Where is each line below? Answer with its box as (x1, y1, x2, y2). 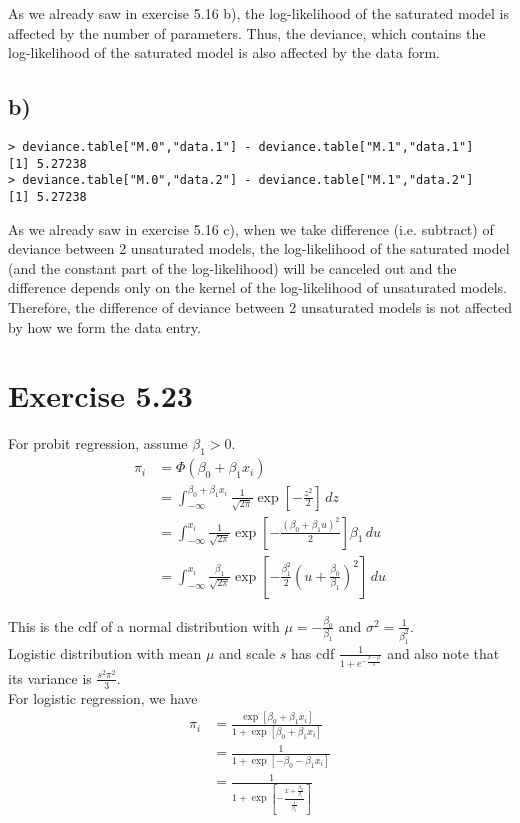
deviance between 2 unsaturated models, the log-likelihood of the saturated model (8, 238, 510, 259)
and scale (219, 642, 276, 663)
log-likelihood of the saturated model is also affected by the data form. (8, 42, 440, 63)
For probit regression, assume (8, 433, 188, 454)
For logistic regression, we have (8, 687, 198, 708)
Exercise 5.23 (8, 375, 193, 416)
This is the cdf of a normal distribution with (8, 615, 280, 636)
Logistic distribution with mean (8, 642, 202, 663)
